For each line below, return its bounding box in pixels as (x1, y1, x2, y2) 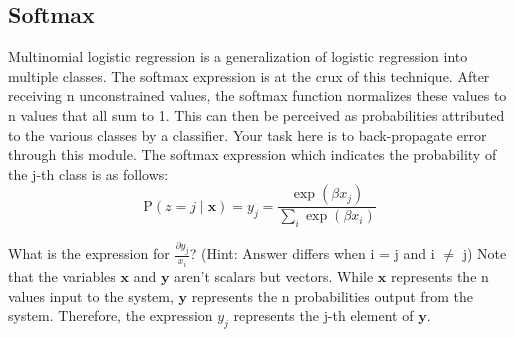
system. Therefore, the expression (8, 305, 213, 326)
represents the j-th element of (233, 305, 414, 326)
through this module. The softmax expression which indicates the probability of (8, 144, 497, 165)
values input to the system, (8, 285, 174, 306)
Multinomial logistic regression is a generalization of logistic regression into (8, 46, 468, 67)
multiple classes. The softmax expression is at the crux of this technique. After (8, 65, 490, 86)
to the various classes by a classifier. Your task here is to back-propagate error (8, 124, 487, 145)
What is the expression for (8, 243, 170, 264)
